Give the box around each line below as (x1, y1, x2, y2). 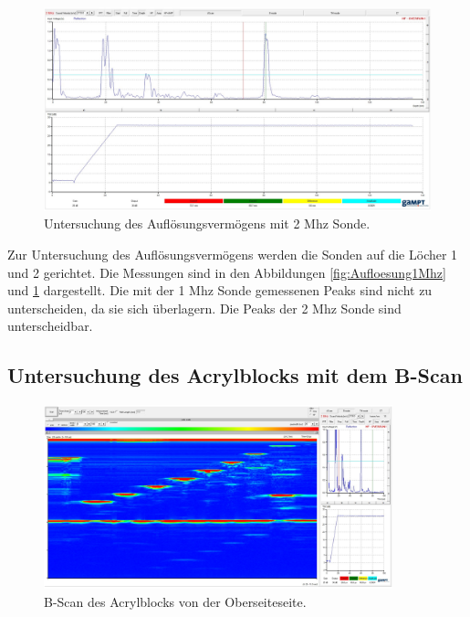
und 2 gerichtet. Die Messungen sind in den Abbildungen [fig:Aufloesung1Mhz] (7, 262, 446, 282)
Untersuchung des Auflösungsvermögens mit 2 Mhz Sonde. (44, 214, 371, 233)
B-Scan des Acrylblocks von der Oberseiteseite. (44, 591, 307, 611)
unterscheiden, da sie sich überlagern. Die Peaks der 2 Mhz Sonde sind (7, 298, 402, 317)
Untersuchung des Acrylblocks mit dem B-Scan (7, 361, 463, 389)
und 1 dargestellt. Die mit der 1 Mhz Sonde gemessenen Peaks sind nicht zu (7, 281, 433, 300)
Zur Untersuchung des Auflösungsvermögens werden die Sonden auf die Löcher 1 (7, 244, 458, 263)
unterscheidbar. (7, 316, 93, 335)
